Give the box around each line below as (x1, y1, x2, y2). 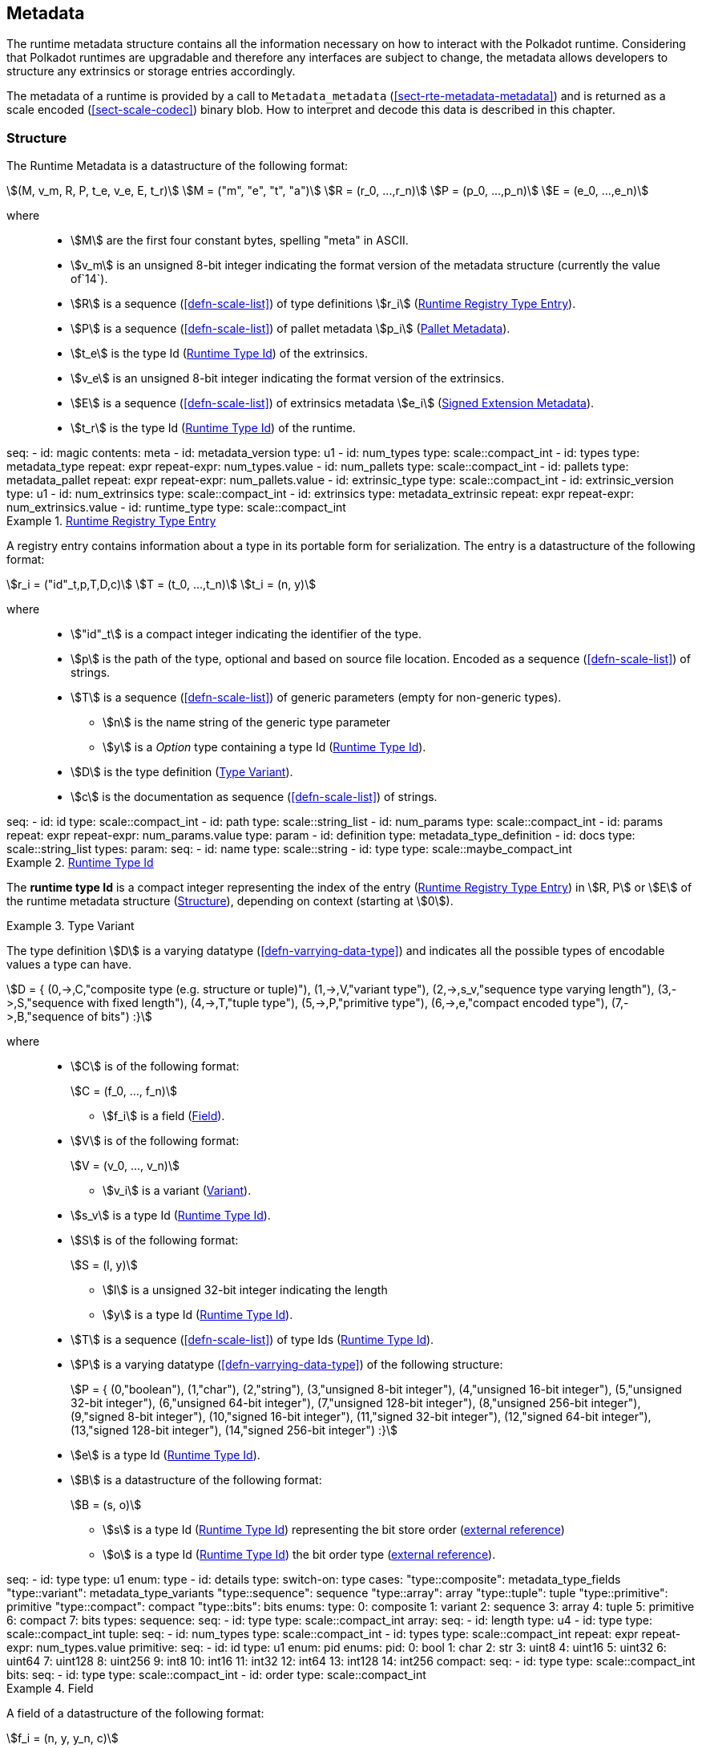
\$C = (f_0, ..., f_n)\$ (71, 1084, 177, 1099)
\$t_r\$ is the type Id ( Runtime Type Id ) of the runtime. (71, 421, 356, 435)
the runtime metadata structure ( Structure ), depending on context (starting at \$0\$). (6, 894, 454, 908)
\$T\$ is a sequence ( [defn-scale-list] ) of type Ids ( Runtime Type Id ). (71, 1333, 434, 1347)
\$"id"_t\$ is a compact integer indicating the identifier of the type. (71, 627, 422, 641)
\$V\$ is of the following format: (71, 1134, 240, 1148)
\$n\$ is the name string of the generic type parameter (103, 715, 391, 730)
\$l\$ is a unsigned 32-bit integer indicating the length (103, 1283, 388, 1297)
